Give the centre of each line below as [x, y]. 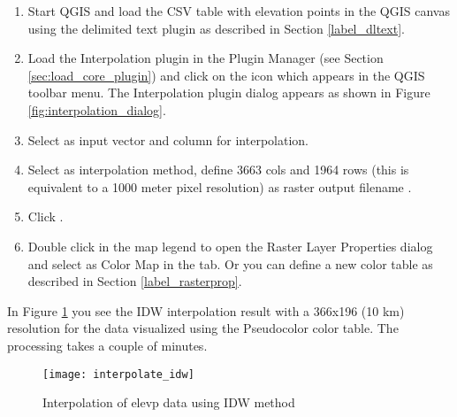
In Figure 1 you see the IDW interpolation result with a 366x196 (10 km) [206, 310]
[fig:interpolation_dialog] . [97, 109]
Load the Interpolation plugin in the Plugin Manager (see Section [206, 58]
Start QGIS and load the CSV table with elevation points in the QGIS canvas [239, 11]
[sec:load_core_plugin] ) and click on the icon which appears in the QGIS [226, 75]
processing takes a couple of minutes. [107, 345]
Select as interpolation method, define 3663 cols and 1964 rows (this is [218, 170]
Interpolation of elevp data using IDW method [169, 402]
